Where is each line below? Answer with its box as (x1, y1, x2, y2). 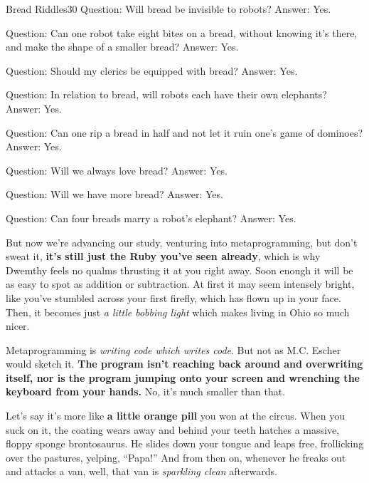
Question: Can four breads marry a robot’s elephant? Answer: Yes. (6, 210, 296, 225)
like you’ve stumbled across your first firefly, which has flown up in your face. (6, 290, 341, 305)
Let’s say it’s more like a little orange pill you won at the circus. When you (6, 408, 345, 423)
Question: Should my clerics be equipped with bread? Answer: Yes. (6, 63, 298, 78)
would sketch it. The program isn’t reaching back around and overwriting (6, 356, 363, 371)
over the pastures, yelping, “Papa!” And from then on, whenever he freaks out (6, 450, 346, 464)
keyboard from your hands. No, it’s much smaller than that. (6, 384, 286, 399)
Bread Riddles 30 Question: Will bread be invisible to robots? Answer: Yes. (6, 1, 331, 16)
